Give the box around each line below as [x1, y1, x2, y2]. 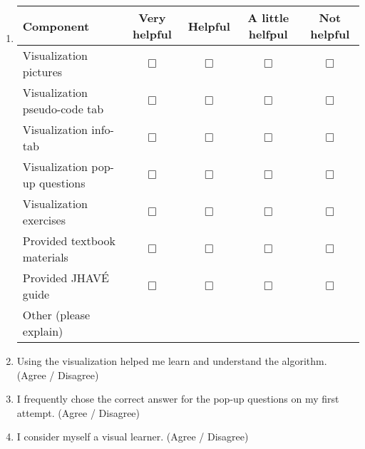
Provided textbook [22, 232, 115, 249]
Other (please [22, 306, 91, 323]
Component [22, 17, 90, 34]
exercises [22, 212, 66, 228]
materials [22, 249, 68, 265]
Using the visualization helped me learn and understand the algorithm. [16, 353, 327, 368]
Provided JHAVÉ [22, 269, 109, 286]
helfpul [248, 26, 288, 42]
